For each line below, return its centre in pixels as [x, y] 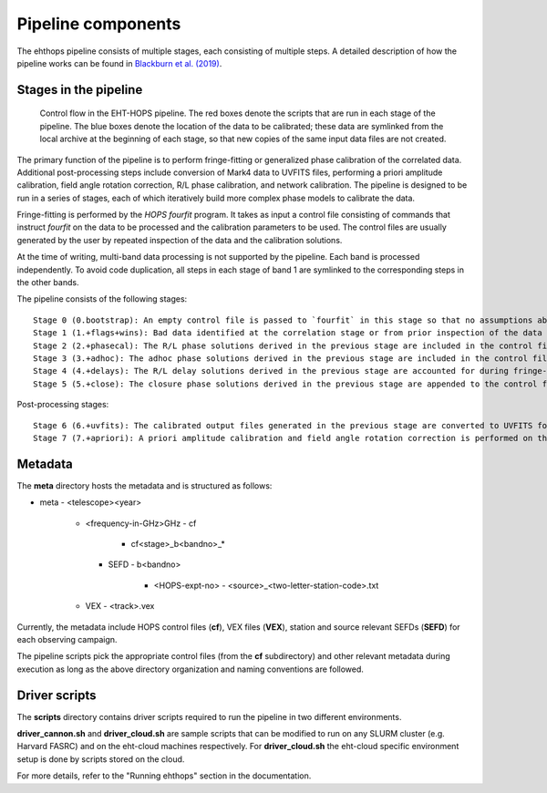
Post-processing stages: [63, 405]
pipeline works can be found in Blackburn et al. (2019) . [119, 63]
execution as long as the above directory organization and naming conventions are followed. [191, 669]
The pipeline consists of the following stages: [102, 299]
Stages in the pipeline [80, 90]
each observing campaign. [67, 639]
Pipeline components [99, 24]
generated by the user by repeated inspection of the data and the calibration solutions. [180, 240]
